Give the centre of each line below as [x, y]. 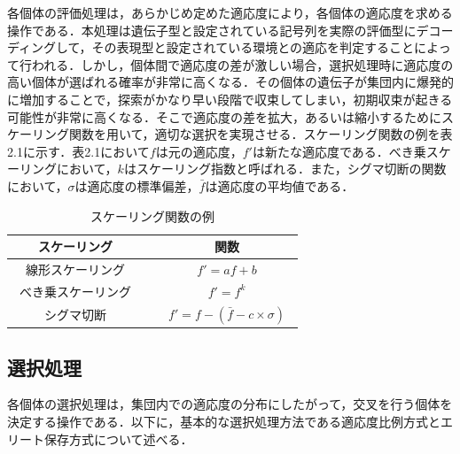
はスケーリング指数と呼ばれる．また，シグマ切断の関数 [285, 169]
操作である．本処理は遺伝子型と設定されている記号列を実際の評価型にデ [218, 30]
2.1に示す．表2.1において [78, 151]
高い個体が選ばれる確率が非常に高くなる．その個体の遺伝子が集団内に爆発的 [230, 82]
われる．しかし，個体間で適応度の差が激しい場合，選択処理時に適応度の [242, 64]
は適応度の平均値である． [280, 185]
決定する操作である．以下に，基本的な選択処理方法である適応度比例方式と [224, 421]
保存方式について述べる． [118, 439]
